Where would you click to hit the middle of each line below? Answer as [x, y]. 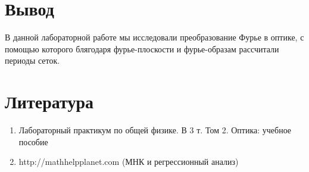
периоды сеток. [32, 60]
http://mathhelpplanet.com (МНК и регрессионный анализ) [129, 162]
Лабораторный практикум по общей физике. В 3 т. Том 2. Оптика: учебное [155, 130]
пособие [33, 141]
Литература [49, 101]
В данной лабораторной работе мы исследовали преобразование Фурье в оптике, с [154, 37]
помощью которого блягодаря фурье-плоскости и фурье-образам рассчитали [142, 49]
